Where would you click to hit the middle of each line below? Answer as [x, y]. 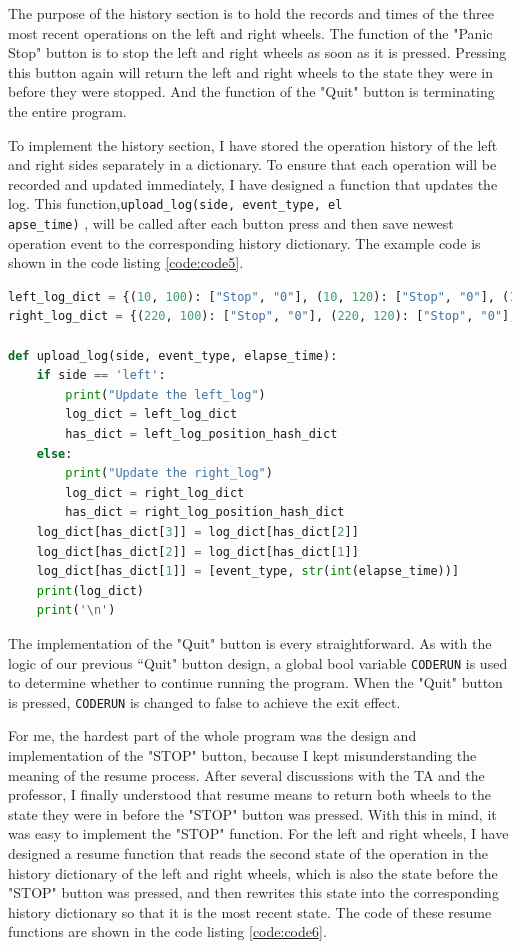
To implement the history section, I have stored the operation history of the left [253, 144]
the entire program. [67, 110]
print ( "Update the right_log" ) [169, 473]
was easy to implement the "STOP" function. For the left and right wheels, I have [258, 833]
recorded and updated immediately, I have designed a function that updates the [253, 183]
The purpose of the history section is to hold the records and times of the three [251, 13]
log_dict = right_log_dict [155, 492]
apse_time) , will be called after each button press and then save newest [231, 223]
